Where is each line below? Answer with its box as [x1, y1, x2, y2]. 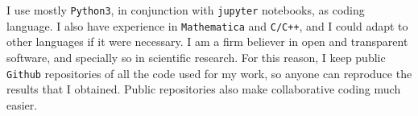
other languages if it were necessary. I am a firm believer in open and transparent [6, 33, 408, 50]
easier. [6, 96, 38, 113]
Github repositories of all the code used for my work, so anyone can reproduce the [6, 64, 412, 81]
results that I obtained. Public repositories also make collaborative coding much [6, 81, 401, 97]
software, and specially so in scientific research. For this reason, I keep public [6, 48, 386, 65]
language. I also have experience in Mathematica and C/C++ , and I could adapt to [6, 17, 408, 34]
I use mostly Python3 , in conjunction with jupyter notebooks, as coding [6, 2, 365, 18]
